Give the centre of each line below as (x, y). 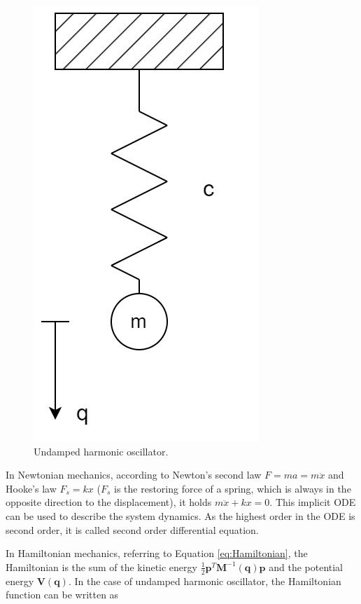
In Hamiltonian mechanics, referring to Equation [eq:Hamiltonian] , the (157, 553)
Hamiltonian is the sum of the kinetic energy (101, 567)
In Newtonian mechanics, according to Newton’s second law (134, 475)
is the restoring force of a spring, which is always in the (233, 488)
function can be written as (62, 595)
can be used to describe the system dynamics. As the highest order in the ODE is (180, 515)
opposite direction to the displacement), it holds (109, 502)
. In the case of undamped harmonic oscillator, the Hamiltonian (205, 581)
